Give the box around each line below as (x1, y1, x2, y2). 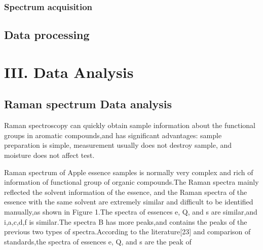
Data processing (4, 27, 90, 43)
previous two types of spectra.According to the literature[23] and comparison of (4, 226, 251, 237)
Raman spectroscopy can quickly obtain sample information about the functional (4, 120, 255, 131)
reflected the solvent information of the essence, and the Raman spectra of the (4, 186, 247, 197)
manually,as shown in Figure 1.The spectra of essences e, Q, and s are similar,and (4, 206, 257, 217)
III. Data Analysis (4, 61, 134, 82)
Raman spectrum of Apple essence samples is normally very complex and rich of (4, 166, 253, 177)
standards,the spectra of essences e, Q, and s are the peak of (4, 236, 192, 246)
